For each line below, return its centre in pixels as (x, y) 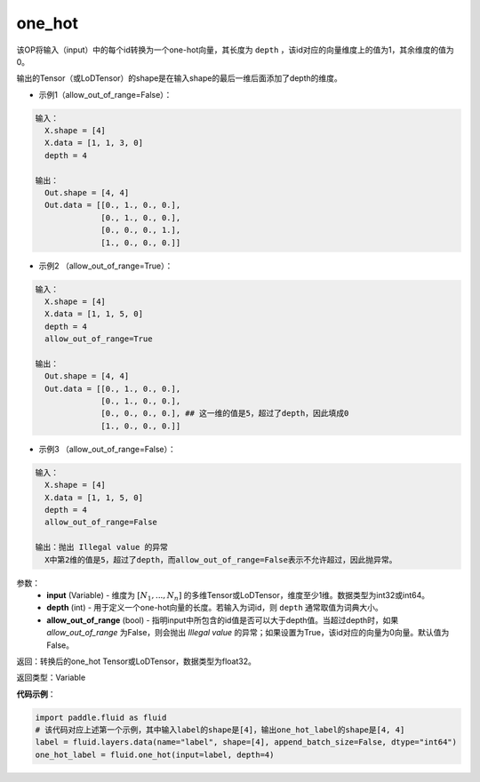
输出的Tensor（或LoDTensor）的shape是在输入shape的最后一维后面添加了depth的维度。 (179, 78)
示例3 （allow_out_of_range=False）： (108, 449)
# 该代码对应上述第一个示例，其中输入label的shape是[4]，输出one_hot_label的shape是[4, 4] (220, 730)
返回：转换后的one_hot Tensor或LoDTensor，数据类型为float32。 (136, 661)
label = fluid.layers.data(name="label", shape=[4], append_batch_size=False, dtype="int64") (246, 742)
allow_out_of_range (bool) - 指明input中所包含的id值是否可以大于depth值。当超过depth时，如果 (223, 620)
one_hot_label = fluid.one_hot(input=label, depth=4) (155, 754)
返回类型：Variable (51, 678)
